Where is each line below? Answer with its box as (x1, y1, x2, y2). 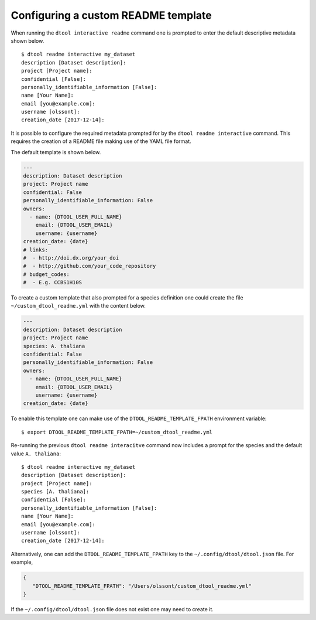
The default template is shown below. (11, 148, 101, 155)
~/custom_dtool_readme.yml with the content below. (11, 302, 146, 309)
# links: (23, 246, 49, 253)
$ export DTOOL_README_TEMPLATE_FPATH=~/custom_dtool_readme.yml (21, 428, 213, 435)
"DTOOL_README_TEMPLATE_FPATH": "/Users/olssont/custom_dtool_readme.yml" (32, 582, 252, 589)
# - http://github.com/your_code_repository (23, 263, 156, 270)
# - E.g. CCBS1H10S (23, 279, 82, 286)
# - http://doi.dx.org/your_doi (23, 254, 119, 261)
